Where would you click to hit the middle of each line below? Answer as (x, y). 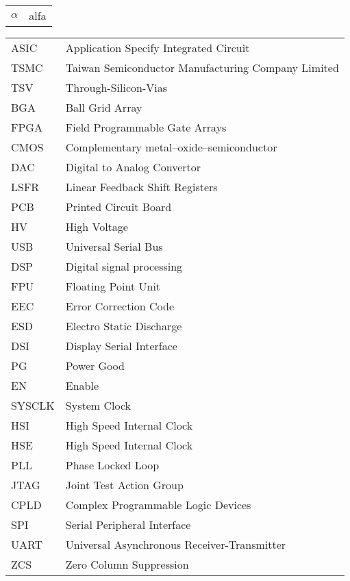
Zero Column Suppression (127, 564)
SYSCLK (33, 405)
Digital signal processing (124, 266)
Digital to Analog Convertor (133, 167)
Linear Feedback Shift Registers (141, 187)
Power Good (95, 366)
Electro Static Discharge (124, 326)
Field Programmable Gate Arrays (146, 127)
